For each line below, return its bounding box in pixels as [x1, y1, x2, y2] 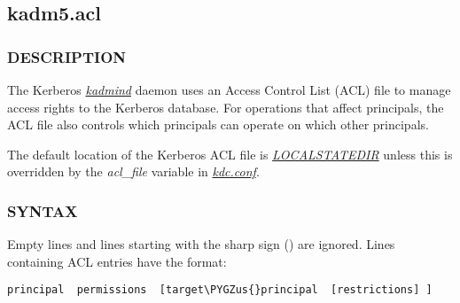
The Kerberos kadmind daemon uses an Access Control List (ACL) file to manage [7, 81, 451, 98]
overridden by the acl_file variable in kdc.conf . [7, 162, 260, 181]
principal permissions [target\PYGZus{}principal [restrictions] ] [7, 284, 433, 297]
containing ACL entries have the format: [7, 252, 227, 270]
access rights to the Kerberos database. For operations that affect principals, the [7, 97, 444, 116]
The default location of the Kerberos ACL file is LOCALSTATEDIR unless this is [7, 144, 453, 163]
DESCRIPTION [7, 45, 127, 67]
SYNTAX [7, 199, 78, 221]
